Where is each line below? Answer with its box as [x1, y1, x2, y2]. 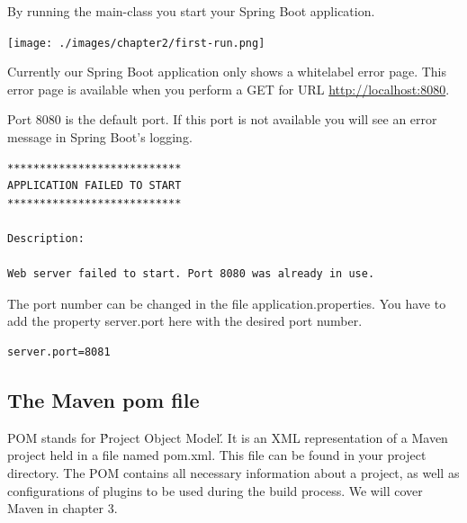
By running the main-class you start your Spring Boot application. [7, 2, 375, 20]
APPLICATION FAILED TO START [7, 179, 182, 193]
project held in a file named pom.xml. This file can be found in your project [7, 446, 427, 464]
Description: [7, 232, 85, 245]
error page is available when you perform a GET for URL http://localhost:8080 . [7, 79, 450, 98]
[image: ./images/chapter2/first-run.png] [7, 36, 265, 50]
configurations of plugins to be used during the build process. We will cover [7, 481, 423, 500]
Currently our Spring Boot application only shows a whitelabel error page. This [7, 62, 447, 81]
